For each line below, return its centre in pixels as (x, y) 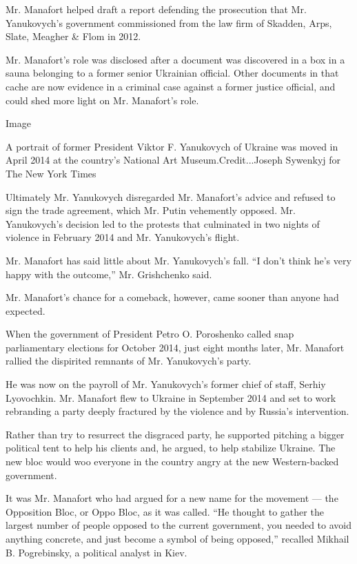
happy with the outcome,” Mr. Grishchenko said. (109, 274)
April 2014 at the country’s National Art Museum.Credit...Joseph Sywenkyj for (173, 160)
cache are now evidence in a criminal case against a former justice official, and (171, 86)
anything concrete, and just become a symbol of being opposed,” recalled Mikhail (177, 538)
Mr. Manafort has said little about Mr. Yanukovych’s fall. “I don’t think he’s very (178, 260)
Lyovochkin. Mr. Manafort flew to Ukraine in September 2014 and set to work (171, 397)
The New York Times (51, 173)
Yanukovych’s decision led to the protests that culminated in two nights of (163, 223)
